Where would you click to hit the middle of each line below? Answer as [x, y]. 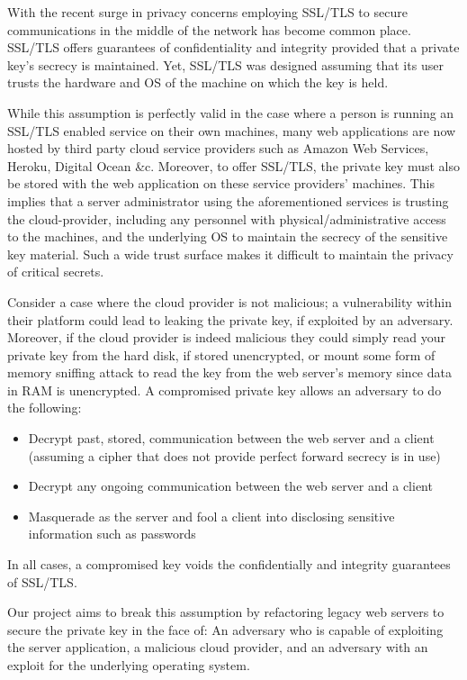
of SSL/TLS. [42, 581]
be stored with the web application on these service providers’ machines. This [221, 183]
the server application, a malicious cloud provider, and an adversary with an [218, 647]
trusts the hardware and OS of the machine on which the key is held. [198, 82]
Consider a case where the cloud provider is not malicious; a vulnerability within [230, 301]
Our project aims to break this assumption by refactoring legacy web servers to [226, 612]
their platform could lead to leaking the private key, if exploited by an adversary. [230, 319]
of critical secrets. [56, 272]
